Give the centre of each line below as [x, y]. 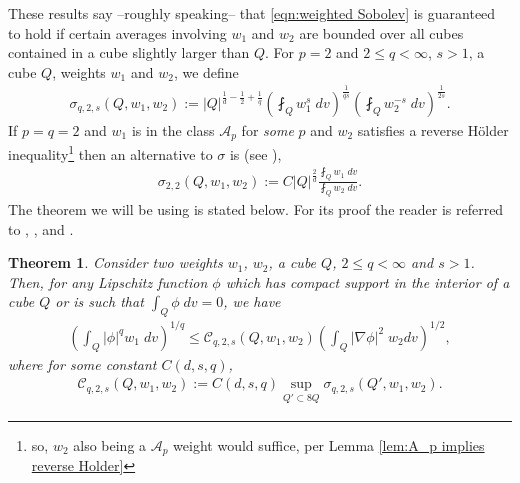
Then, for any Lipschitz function [108, 281]
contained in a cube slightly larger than [129, 52]
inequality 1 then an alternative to [110, 152]
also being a [110, 444]
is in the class [173, 129]
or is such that [99, 301]
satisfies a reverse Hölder [433, 129]
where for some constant [82, 363]
